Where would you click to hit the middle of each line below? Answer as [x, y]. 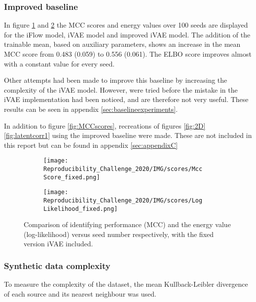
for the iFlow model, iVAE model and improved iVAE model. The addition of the [127, 34]
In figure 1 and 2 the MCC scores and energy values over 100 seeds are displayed [126, 25]
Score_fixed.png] [72, 177]
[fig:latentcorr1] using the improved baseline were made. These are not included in [128, 135]
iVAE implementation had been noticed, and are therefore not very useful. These [126, 99]
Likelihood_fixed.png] [81, 209]
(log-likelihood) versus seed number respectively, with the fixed [119, 234]
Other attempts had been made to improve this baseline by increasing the [116, 80]
